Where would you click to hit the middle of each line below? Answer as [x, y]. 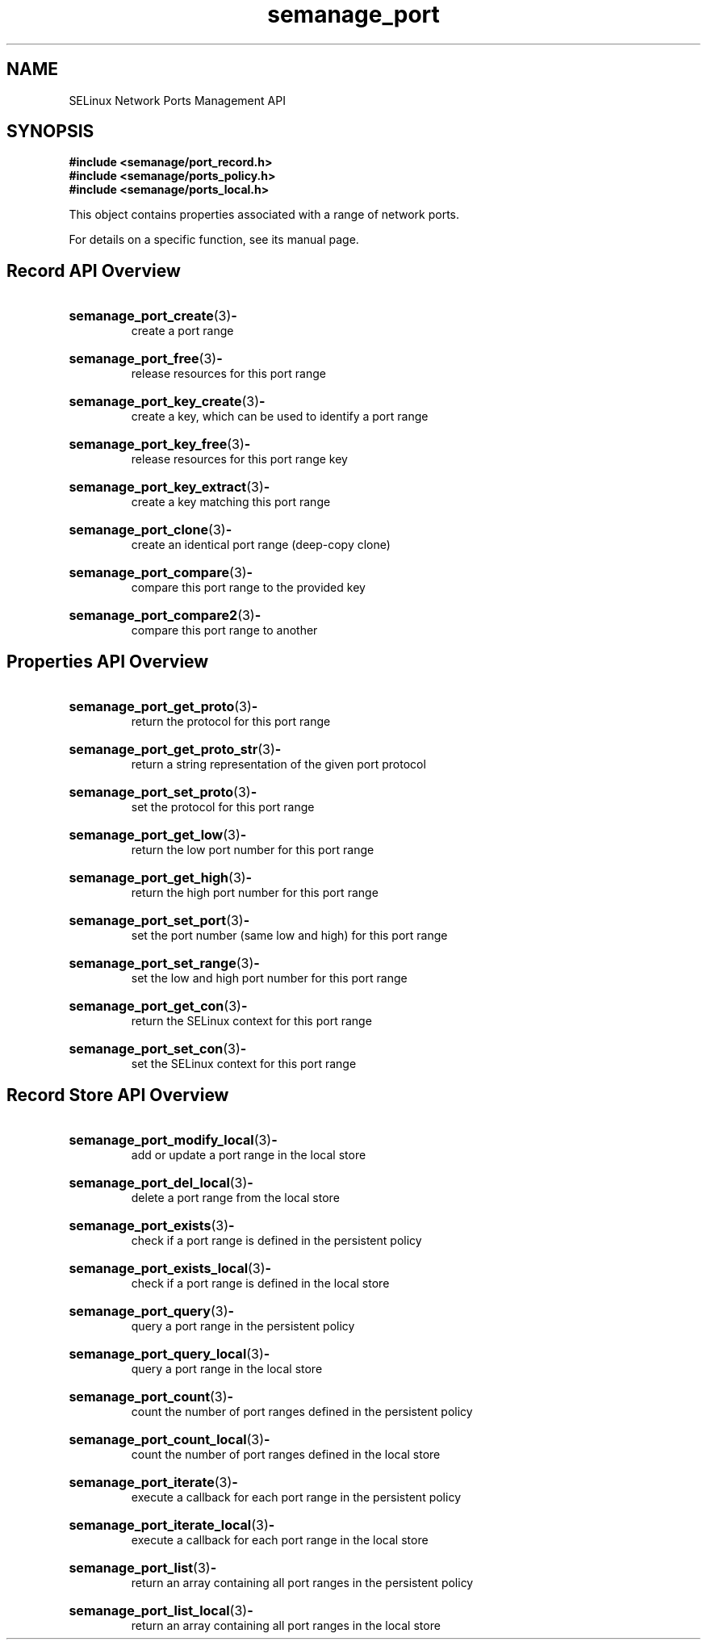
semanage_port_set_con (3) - [158, 1049]
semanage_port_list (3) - [143, 1567]
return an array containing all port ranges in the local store [286, 1625]
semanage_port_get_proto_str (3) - [175, 750]
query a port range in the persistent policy [243, 1326]
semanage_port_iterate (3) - [153, 1482]
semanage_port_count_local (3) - [169, 1439]
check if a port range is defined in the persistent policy [276, 1240]
